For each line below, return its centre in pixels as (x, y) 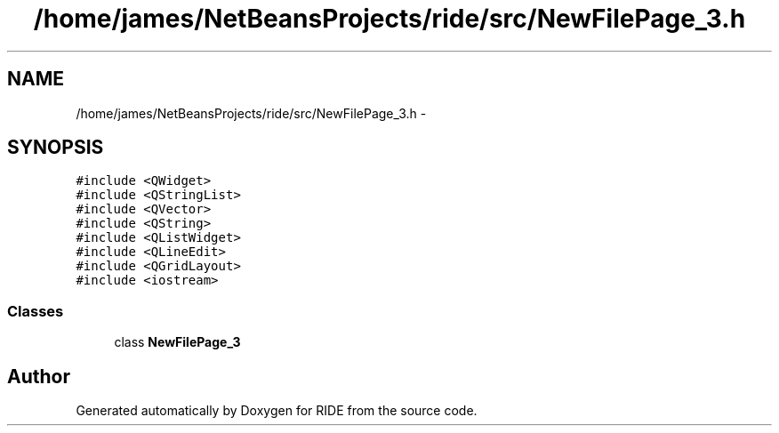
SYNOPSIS (56, 148)
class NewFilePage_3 (177, 342)
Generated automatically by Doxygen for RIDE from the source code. (277, 411)
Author (39, 376)
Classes (36, 311)
